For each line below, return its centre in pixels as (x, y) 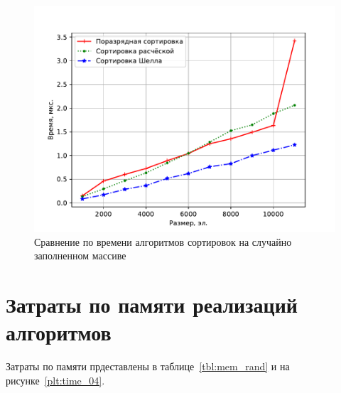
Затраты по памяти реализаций (152, 304)
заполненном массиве (80, 255)
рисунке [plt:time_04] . (55, 380)
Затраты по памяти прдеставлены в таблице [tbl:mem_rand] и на (148, 366)
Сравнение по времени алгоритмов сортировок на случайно (163, 241)
